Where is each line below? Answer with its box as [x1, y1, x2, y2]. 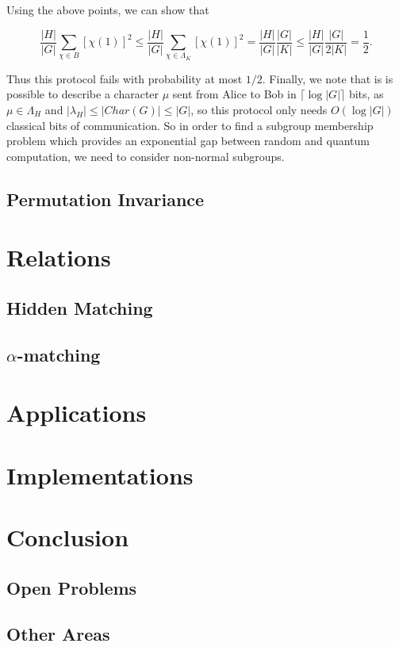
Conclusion [6, 521, 129, 553]
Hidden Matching [6, 295, 153, 320]
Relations [6, 241, 111, 274]
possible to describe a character [6, 86, 159, 102]
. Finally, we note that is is [262, 70, 393, 86]
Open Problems [6, 575, 137, 599]
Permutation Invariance [6, 186, 205, 211]
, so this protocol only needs [190, 101, 328, 117]
